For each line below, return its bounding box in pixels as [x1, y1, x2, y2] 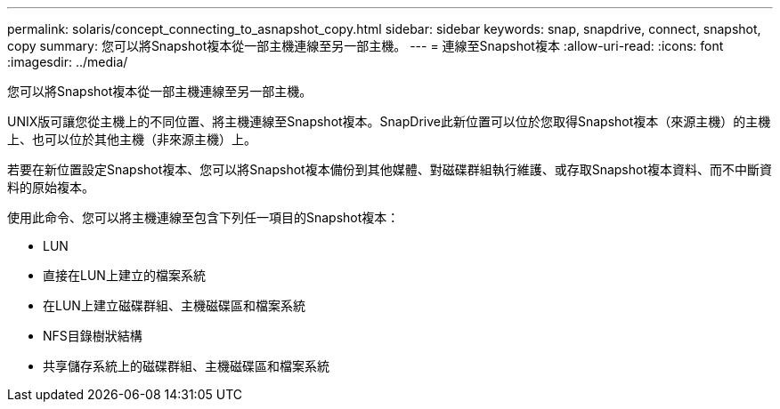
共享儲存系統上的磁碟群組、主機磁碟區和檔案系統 [43, 358, 329, 373]
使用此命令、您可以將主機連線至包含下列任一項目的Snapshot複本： [7, 210, 400, 225]
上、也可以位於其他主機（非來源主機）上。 [7, 132, 256, 147]
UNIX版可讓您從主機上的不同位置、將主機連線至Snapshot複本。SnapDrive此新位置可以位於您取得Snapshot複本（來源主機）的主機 [7, 114, 771, 129]
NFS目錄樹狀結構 [43, 328, 142, 343]
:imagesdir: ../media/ [7, 54, 128, 69]
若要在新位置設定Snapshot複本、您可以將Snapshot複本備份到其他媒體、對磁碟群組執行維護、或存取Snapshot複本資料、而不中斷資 [7, 162, 772, 177]
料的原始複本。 [7, 180, 94, 195]
